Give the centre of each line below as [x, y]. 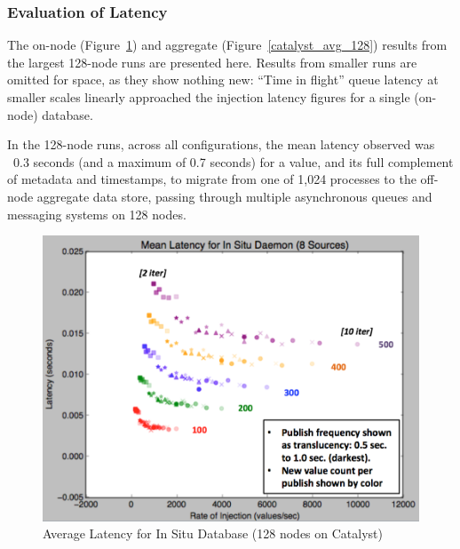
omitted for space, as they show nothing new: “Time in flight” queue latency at [223, 80]
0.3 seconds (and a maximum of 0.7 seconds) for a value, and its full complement [233, 161]
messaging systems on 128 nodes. [97, 214]
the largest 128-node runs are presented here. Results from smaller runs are [212, 62]
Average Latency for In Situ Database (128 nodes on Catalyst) [213, 533]
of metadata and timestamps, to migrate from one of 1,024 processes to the [212, 179]
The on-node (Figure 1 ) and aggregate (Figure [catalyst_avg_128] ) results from [227, 45]
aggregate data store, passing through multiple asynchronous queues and [234, 196]
